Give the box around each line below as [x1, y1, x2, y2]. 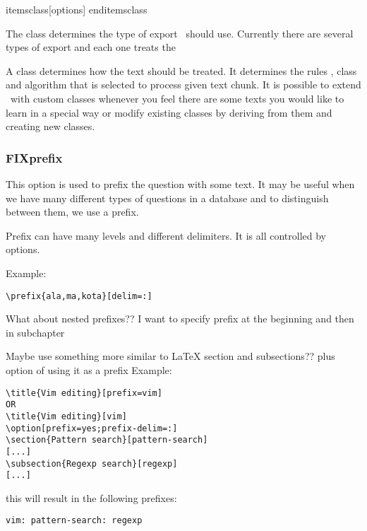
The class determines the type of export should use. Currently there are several [6, 25, 354, 40]
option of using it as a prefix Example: [6, 362, 172, 377]
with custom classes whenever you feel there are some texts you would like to [10, 91, 344, 105]
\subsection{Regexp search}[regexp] [6, 458, 178, 469]
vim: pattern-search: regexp [6, 515, 143, 526]
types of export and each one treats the [6, 40, 176, 54]
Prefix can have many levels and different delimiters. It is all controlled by [6, 228, 327, 243]
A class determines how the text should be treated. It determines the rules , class [6, 63, 357, 78]
